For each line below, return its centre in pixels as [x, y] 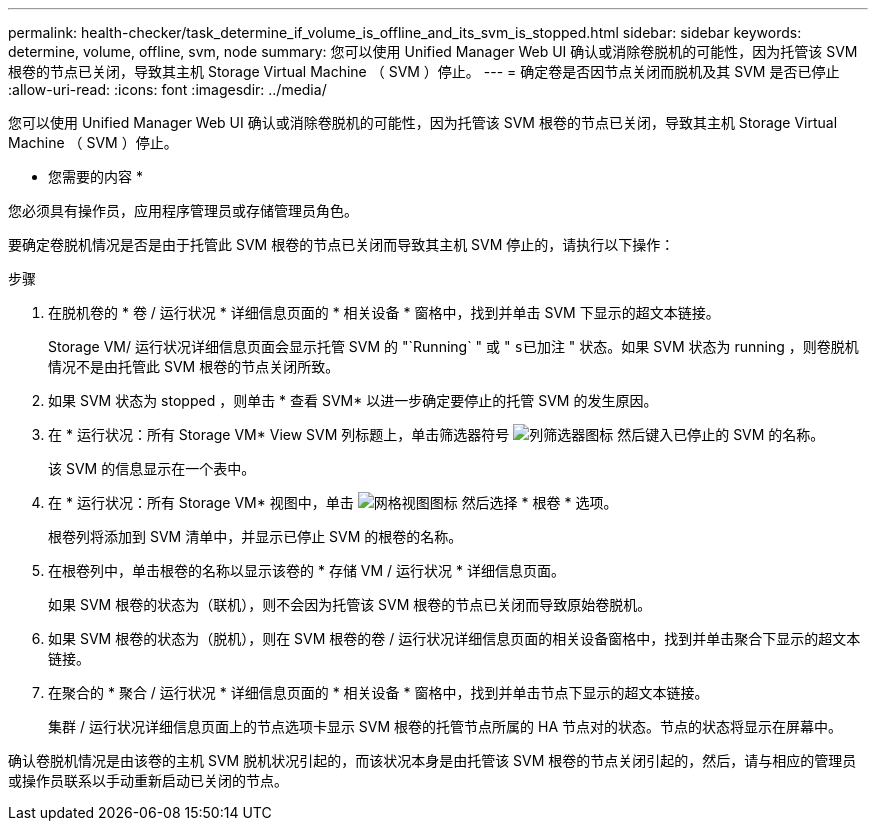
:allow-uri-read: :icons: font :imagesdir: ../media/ [167, 89]
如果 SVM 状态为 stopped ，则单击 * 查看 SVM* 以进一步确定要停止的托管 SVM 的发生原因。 [353, 400]
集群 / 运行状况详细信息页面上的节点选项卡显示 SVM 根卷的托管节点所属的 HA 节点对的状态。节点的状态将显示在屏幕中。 [445, 726]
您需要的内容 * [95, 176]
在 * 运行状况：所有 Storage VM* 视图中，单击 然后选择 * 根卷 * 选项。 [333, 502]
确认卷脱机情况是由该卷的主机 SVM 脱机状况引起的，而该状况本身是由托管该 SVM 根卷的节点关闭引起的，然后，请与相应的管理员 [432, 760]
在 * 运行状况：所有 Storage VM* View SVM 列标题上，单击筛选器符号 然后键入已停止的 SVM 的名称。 [436, 434]
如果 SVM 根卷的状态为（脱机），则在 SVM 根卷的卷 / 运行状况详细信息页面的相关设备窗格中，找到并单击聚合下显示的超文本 [454, 638]
